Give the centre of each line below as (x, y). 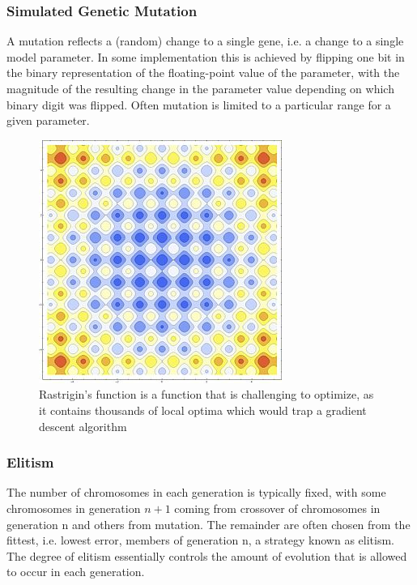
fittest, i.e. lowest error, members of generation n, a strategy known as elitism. (200, 540)
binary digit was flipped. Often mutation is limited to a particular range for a (199, 104)
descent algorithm (83, 426)
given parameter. (48, 120)
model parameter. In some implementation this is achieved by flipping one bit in (206, 56)
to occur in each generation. (76, 572)
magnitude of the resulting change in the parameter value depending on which (200, 88)
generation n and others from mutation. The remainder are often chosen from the (208, 524)
